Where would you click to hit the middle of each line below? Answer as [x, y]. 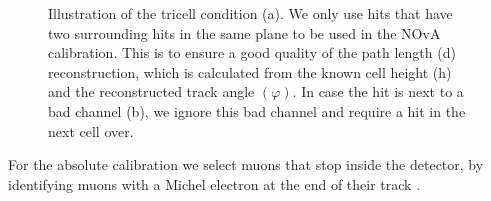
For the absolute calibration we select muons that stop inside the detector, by [246, 164]
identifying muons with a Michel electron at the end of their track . [214, 183]
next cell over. [91, 130]
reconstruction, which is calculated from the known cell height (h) [250, 71]
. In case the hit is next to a [378, 91]
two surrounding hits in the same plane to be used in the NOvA [244, 32]
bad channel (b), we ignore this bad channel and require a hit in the [257, 110]
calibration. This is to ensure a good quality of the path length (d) [252, 52]
